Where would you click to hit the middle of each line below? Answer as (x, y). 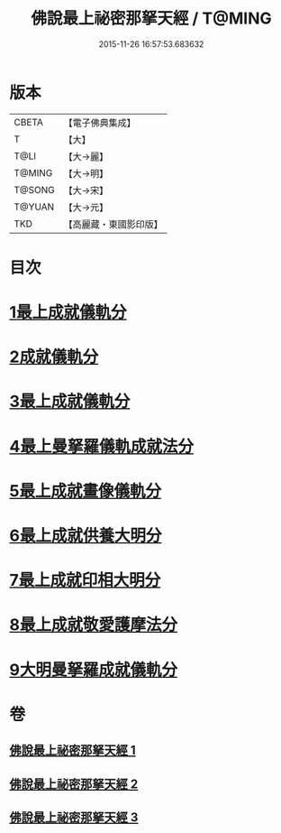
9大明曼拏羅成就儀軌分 (94, 670)
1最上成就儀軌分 (68, 313)
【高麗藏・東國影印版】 (113, 224)
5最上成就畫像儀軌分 (86, 491)
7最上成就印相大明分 (85, 581)
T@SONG (35, 190)
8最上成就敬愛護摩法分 (94, 625)
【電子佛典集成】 (100, 123)
